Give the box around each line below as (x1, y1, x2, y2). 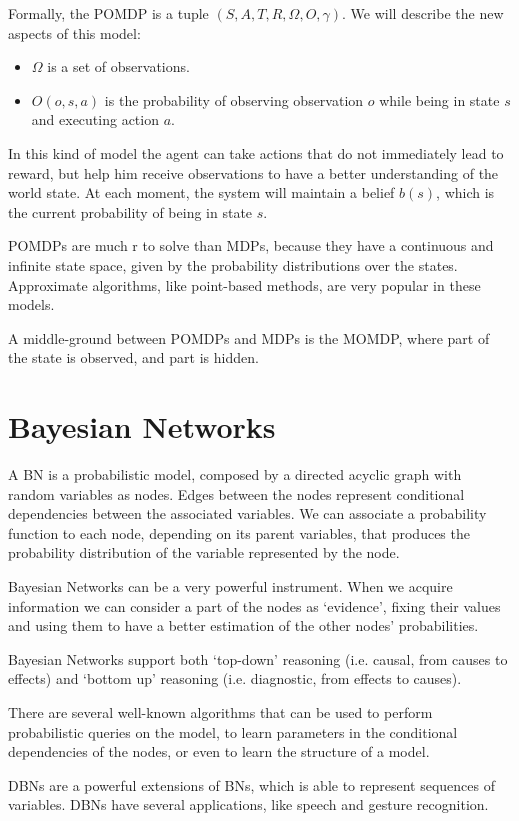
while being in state (379, 89, 500, 110)
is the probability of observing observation (104, 89, 364, 110)
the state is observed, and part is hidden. (8, 347, 259, 368)
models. (8, 294, 55, 315)
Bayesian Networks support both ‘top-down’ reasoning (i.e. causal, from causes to (8, 648, 508, 669)
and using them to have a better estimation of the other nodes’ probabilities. (8, 615, 479, 636)
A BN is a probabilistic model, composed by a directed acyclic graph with (8, 464, 462, 485)
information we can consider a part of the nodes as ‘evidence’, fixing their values (8, 595, 501, 616)
